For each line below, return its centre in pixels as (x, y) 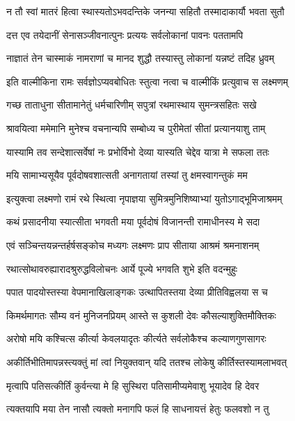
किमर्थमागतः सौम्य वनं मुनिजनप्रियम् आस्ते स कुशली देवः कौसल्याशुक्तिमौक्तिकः (141, 315)
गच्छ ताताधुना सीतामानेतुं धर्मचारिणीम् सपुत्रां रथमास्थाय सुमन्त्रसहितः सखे (131, 105)
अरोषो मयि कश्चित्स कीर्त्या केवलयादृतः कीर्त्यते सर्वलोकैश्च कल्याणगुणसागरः (136, 339)
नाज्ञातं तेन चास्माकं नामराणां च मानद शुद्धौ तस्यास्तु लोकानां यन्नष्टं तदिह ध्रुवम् (140, 58)
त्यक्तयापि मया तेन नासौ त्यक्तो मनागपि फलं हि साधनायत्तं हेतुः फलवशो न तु (138, 409)
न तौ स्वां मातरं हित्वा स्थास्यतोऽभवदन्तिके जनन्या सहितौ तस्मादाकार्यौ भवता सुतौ (145, 11)
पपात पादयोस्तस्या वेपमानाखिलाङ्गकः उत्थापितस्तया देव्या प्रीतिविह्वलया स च (137, 292)
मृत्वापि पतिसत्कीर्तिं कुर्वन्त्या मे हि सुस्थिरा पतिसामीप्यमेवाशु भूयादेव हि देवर (133, 385)
